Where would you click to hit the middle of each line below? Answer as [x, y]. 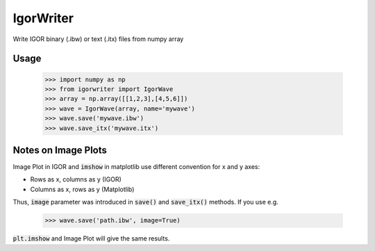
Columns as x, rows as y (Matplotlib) [82, 189]
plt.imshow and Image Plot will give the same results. [91, 238]
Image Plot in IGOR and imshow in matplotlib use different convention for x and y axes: [136, 167]
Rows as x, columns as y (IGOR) [76, 179]
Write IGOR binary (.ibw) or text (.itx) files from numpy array [98, 39]
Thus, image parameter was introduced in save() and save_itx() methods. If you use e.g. [146, 202]
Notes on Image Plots [60, 150]
